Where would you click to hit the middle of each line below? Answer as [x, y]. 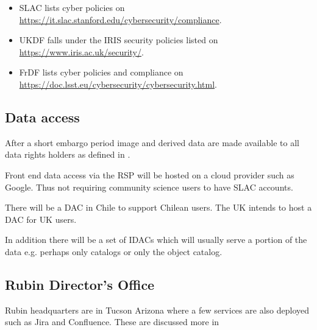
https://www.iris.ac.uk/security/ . [81, 51]
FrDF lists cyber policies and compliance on [101, 72]
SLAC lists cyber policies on [72, 7]
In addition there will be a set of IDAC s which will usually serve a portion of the [156, 240]
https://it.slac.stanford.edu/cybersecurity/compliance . [120, 19]
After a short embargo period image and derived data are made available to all [152, 142]
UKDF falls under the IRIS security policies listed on [119, 40]
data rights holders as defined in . [68, 154]
